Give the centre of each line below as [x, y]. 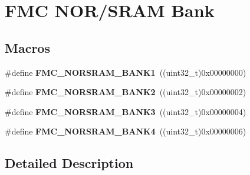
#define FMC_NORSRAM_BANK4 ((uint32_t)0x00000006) [126, 131]
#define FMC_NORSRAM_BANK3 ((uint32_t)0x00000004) [126, 111]
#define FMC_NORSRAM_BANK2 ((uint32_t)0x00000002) [126, 92]
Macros [27, 47]
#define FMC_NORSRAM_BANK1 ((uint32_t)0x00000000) [126, 72]
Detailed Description [69, 163]
